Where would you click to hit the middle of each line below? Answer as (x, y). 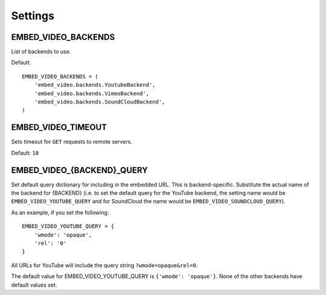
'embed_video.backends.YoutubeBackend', (95, 85)
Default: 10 (25, 153)
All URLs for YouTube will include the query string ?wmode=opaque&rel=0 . (104, 265)
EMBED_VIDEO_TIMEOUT (59, 128)
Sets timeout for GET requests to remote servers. (72, 142)
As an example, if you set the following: (60, 212)
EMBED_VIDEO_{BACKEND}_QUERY (79, 170)
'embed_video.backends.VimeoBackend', (92, 93)
